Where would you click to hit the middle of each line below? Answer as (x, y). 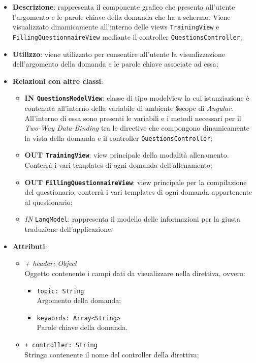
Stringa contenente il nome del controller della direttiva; (112, 354)
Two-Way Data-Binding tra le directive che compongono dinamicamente (137, 128)
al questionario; (49, 202)
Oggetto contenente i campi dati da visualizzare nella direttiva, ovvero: (135, 273)
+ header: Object (51, 263)
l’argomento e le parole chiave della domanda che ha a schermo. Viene (121, 17)
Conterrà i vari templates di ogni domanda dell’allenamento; (118, 165)
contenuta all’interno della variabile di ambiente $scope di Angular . (129, 108)
